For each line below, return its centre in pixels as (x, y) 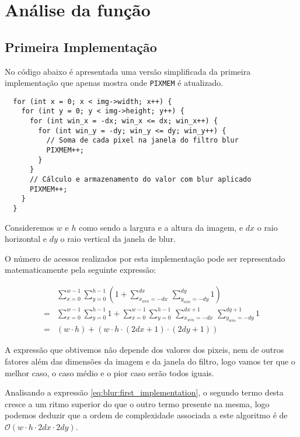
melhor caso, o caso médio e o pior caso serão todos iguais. (109, 372)
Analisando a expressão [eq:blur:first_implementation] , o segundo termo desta (144, 392)
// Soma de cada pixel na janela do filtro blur (142, 141)
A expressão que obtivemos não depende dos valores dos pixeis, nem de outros (144, 350)
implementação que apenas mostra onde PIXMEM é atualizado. (114, 83)
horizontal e (26, 239)
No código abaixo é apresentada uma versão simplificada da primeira (128, 71)
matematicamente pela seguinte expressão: (81, 270)
